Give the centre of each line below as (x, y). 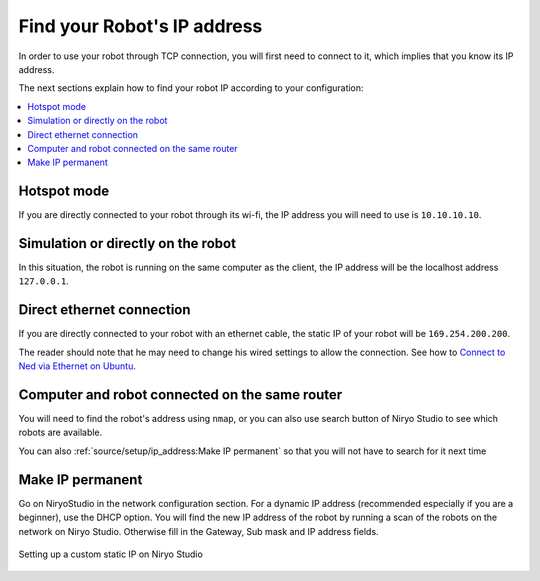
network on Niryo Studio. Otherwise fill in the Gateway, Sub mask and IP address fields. (198, 531)
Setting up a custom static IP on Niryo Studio (111, 554)
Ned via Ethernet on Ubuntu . (77, 366)
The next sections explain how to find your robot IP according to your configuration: (191, 88)
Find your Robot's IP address (140, 26)
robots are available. (60, 432)
